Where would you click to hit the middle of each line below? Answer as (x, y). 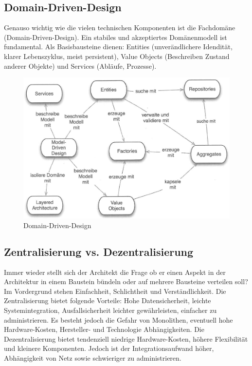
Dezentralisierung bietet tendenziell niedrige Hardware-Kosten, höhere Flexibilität (126, 338)
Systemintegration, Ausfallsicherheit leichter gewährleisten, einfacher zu (110, 310)
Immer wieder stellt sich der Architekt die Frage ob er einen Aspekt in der (115, 272)
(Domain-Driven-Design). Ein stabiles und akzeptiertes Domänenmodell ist (116, 37)
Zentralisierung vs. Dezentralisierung (99, 251)
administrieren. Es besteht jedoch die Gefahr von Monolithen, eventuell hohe (118, 319)
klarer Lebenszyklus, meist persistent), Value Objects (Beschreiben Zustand (117, 56)
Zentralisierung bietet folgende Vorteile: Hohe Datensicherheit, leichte (108, 300)
